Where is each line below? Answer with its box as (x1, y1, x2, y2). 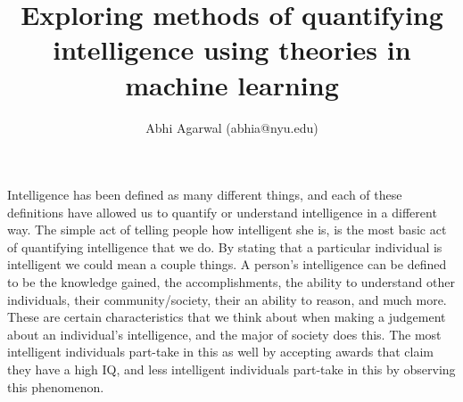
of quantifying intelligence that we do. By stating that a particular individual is (7, 237, 442, 256)
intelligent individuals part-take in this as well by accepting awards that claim (7, 342, 434, 361)
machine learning (125, 66, 339, 103)
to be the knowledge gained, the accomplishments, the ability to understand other (7, 273, 455, 291)
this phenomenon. (7, 377, 104, 396)
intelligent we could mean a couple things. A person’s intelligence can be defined (7, 255, 447, 274)
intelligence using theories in (53, 31, 411, 68)
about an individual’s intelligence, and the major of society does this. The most (7, 324, 442, 343)
